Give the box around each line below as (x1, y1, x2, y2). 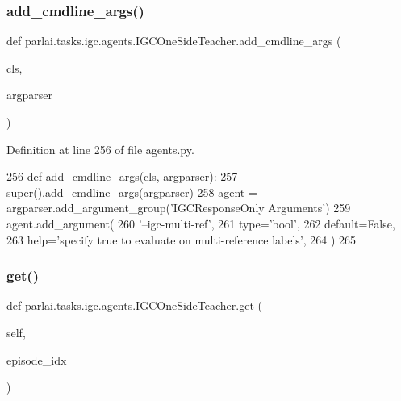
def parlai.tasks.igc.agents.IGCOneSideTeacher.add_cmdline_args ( (6, 32, 341, 49)
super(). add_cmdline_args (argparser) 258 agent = (6, 183, 257, 200)
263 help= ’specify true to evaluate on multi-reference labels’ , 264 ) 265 (6, 231, 357, 248)
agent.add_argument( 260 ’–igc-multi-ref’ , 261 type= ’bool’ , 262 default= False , (6, 215, 395, 232)
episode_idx (6, 351, 67, 368)
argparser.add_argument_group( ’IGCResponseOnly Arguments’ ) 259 (6, 199, 351, 216)
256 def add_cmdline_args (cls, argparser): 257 (6, 168, 238, 185)
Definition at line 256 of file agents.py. (6, 140, 194, 157)
